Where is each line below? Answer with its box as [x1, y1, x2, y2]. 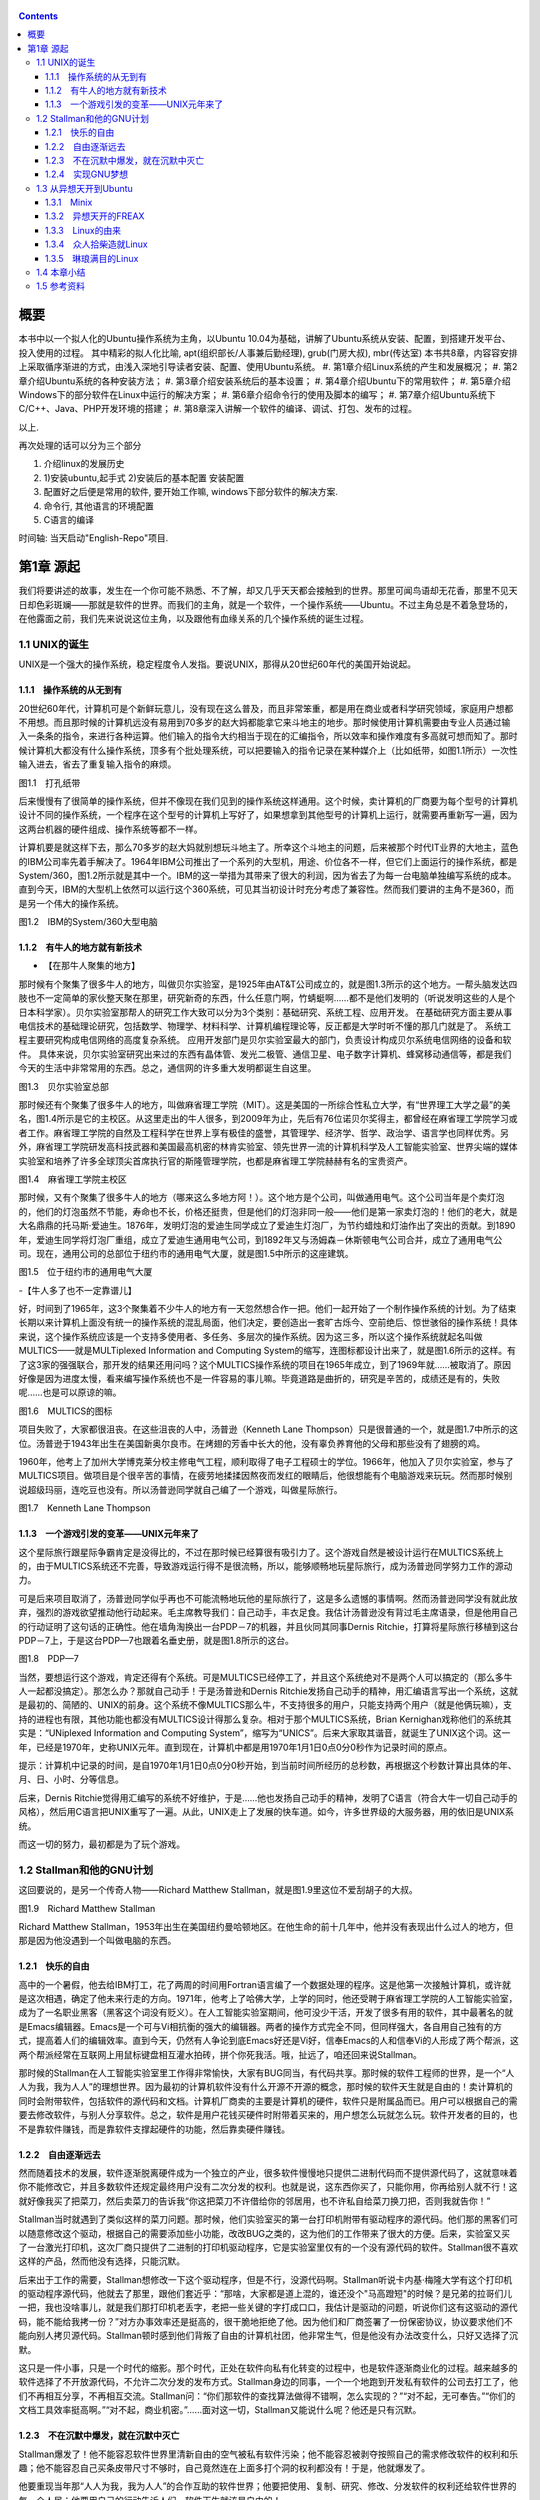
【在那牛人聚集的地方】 [43, 960, 140, 972]
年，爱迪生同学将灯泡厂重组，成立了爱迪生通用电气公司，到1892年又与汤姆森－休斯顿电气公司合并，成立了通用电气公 [18, 1233, 503, 1245]
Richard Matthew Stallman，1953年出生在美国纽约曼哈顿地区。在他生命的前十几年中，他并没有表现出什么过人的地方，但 [18, 1920, 514, 1932]
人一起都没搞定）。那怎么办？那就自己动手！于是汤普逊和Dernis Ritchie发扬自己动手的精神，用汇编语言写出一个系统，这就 [18, 1685, 519, 1697]
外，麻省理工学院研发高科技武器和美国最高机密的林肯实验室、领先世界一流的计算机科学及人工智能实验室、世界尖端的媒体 [18, 1141, 518, 1153]
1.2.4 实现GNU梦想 [45, 168, 129, 180]
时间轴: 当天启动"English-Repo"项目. [18, 532, 169, 544]
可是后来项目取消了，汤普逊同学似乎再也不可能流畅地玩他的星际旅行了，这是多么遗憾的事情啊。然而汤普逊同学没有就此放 [18, 1592, 518, 1604]
